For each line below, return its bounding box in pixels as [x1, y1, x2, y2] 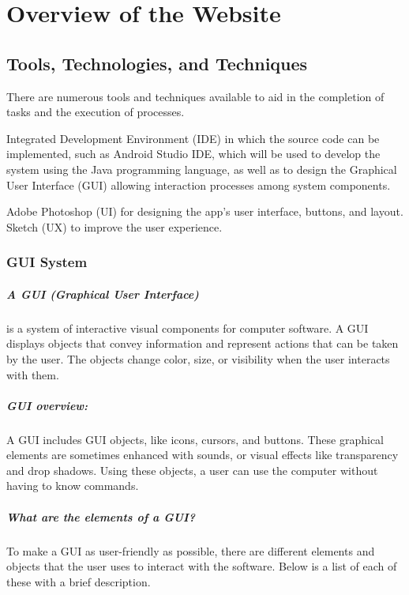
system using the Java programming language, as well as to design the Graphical [6, 160, 397, 177]
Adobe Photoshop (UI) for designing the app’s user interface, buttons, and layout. [6, 203, 403, 220]
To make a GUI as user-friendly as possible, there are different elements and [6, 542, 375, 559]
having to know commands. [6, 477, 139, 494]
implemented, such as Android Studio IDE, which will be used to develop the [6, 145, 381, 162]
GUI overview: [6, 397, 88, 413]
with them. [6, 366, 59, 382]
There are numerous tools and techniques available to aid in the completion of [6, 88, 385, 104]
